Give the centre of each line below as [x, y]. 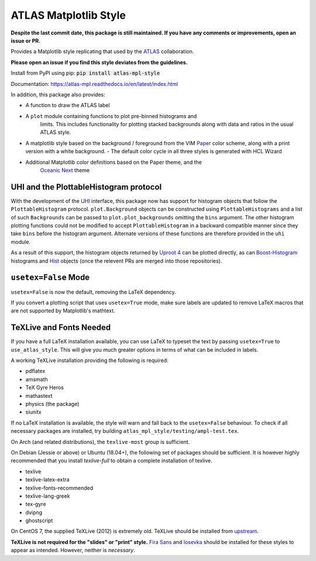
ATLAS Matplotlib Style [68, 15]
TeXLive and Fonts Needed [61, 328]
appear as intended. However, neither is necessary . [73, 550]
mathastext [39, 395]
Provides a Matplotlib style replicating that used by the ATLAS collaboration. [102, 51]
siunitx [33, 412]
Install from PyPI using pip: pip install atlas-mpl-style [85, 73]
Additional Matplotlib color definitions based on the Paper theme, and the [114, 162]
